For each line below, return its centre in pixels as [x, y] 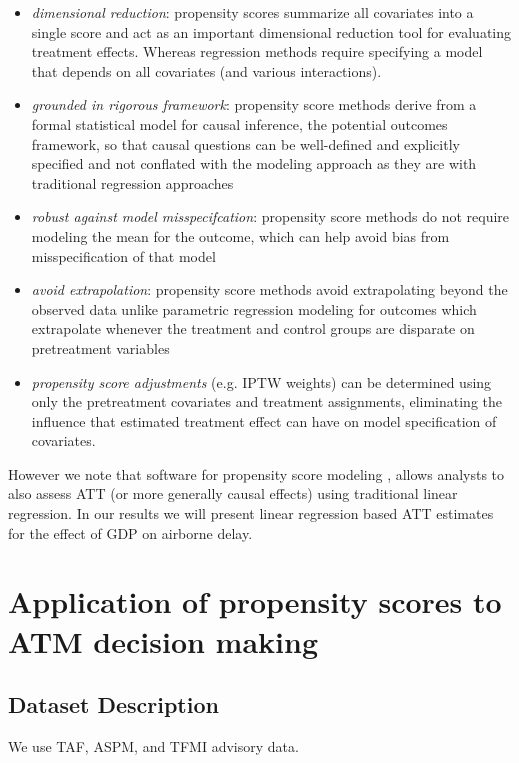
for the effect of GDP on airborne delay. [130, 532]
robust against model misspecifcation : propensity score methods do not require [270, 216]
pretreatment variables [100, 347]
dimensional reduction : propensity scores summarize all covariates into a [252, 12]
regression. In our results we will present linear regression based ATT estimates [251, 513]
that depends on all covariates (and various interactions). [206, 70]
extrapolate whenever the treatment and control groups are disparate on [253, 328]
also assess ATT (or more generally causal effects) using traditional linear [233, 493]
